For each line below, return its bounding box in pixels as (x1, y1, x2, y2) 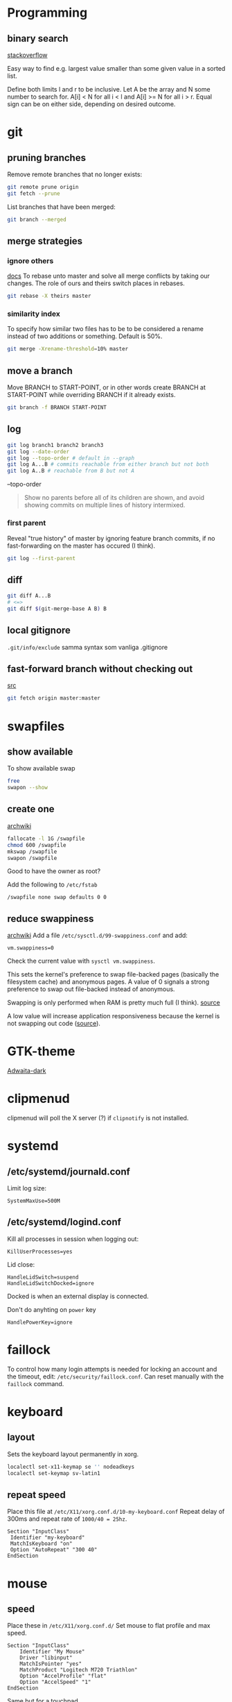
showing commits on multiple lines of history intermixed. (24, 501, 186, 509)
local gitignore (7, 625, 71, 637)
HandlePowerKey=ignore (7, 1319, 73, 1326)
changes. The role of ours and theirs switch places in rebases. (7, 279, 185, 287)
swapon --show (7, 784, 48, 791)
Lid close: (7, 1260, 35, 1268)
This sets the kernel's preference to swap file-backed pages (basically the (7, 970, 220, 979)
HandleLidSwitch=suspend (7, 1274, 79, 1281)
